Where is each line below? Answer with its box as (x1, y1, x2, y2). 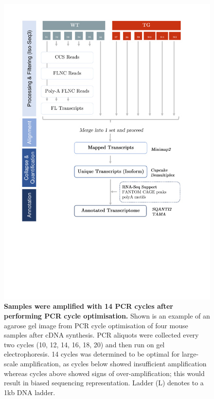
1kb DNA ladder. (4, 387, 55, 397)
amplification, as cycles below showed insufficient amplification (20, 358, 207, 368)
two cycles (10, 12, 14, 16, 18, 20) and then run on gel (4, 339, 165, 349)
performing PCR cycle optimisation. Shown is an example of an (4, 310, 210, 320)
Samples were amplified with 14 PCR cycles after (4, 301, 173, 311)
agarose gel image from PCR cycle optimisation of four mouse (4, 320, 188, 330)
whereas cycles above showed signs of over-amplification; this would (4, 368, 205, 378)
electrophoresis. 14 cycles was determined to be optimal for (4, 349, 180, 359)
